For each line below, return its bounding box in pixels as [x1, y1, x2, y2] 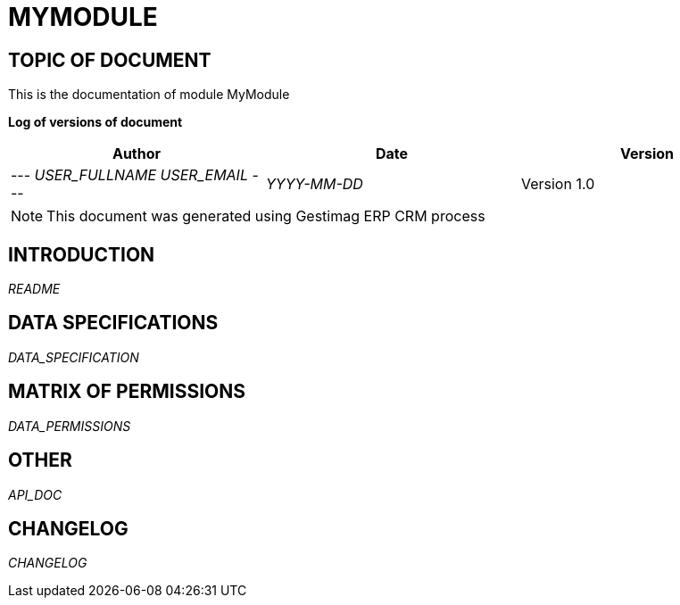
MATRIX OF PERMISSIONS [8, 380, 245, 403]
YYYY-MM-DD [265, 175, 363, 194]
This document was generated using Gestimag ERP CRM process [46, 207, 485, 226]
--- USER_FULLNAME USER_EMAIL [11, 166, 248, 185]
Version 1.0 [520, 175, 595, 194]
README [8, 281, 61, 297]
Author [112, 145, 162, 163]
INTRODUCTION [8, 243, 155, 266]
